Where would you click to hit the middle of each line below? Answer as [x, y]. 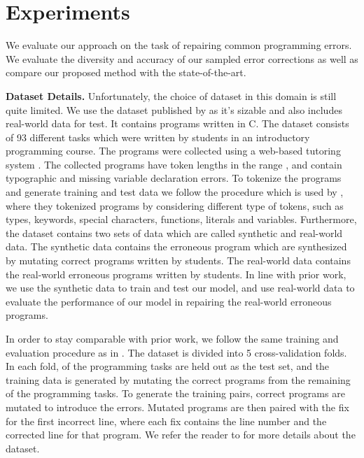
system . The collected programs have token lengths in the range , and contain [174, 164]
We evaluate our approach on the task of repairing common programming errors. [179, 45]
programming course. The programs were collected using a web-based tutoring [173, 151]
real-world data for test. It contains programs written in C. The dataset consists [177, 123]
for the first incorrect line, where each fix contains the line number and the [166, 421]
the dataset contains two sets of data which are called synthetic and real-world [174, 232]
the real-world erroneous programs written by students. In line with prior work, [176, 274]
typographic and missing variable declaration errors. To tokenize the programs [174, 178]
